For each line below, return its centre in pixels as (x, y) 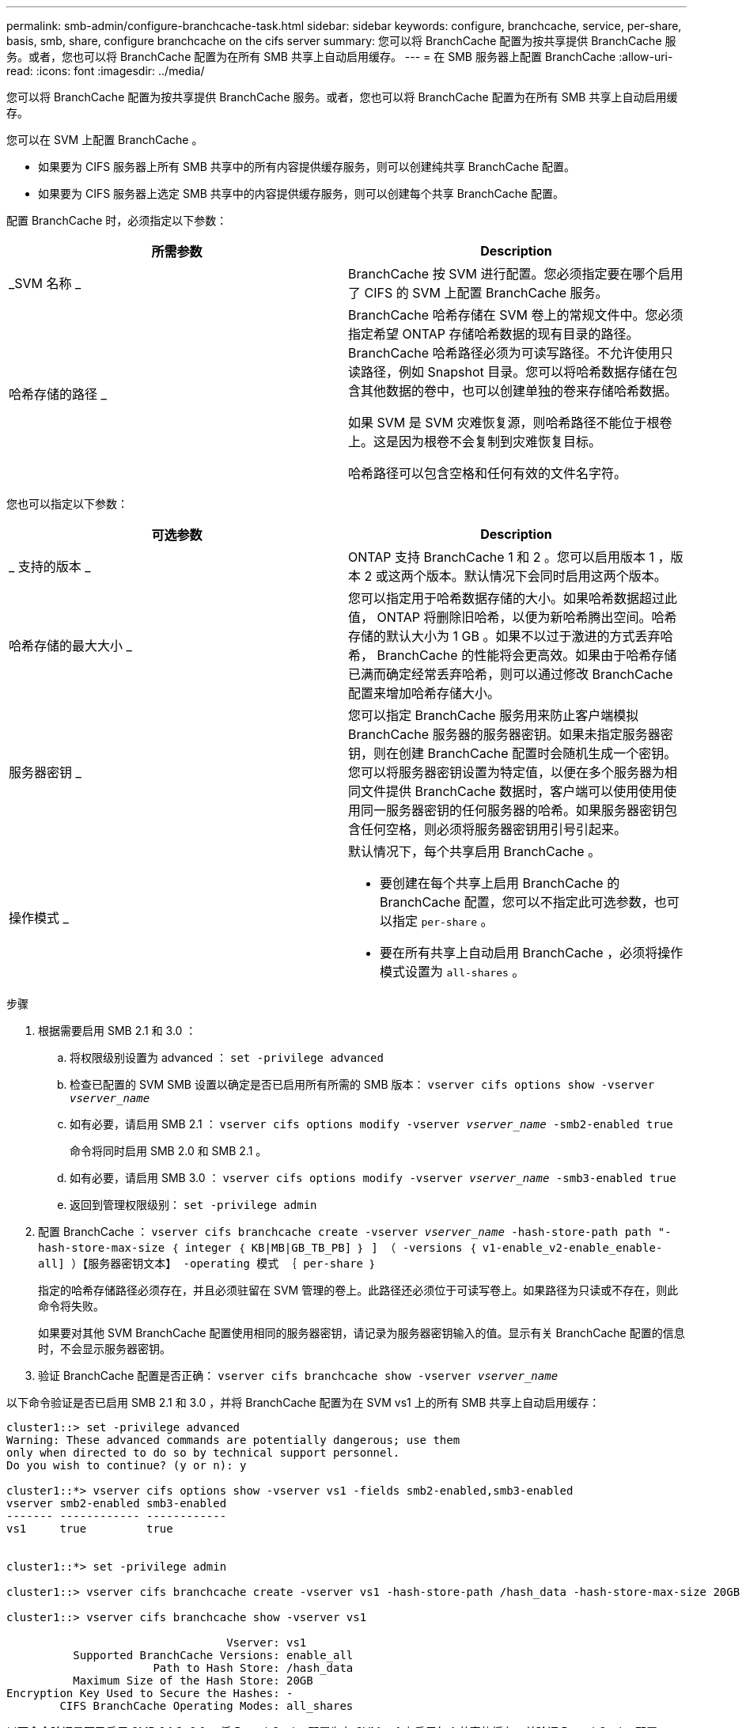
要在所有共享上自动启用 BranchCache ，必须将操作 (532, 953)
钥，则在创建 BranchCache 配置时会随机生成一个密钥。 (513, 753)
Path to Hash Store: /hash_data (253, 1668)
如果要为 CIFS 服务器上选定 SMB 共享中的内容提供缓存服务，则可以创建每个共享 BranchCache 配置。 (301, 193)
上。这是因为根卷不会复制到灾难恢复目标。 (475, 441)
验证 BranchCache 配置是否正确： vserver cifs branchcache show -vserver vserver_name (298, 1376)
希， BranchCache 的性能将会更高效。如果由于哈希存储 (513, 655)
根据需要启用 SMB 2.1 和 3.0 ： (117, 1031)
